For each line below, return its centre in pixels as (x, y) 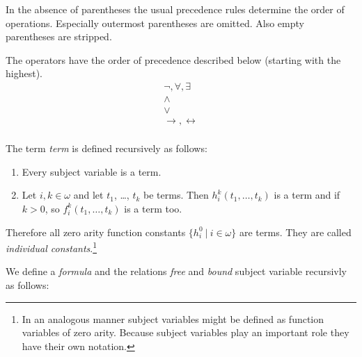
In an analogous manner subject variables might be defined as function (173, 318)
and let (88, 195)
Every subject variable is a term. (92, 171)
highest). (24, 73)
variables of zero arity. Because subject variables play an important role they (186, 332)
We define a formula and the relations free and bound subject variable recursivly (176, 271)
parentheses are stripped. (59, 36)
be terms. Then (176, 195)
